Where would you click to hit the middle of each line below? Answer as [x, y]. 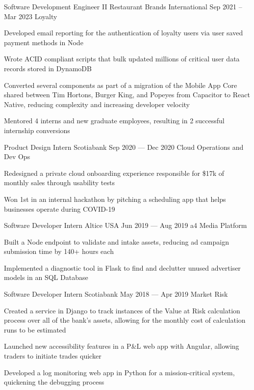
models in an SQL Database [46, 277]
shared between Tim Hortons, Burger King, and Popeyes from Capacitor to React [127, 95]
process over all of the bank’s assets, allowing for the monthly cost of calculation [125, 320]
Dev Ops [17, 156]
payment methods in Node [44, 42]
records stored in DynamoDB [48, 68]
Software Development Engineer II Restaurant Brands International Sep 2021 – [123, 6]
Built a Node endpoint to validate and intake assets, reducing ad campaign [116, 241]
